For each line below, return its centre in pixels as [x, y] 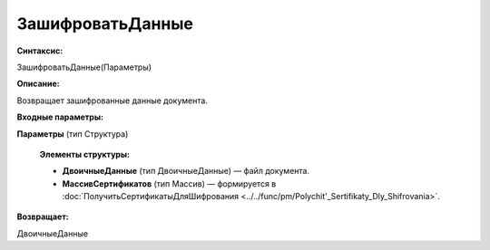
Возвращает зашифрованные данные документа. [113, 101]
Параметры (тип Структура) [73, 134]
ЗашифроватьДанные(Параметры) [84, 67]
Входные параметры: [60, 117]
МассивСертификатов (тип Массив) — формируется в [169, 183]
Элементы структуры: [85, 154]
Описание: [39, 84]
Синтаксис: [40, 51]
